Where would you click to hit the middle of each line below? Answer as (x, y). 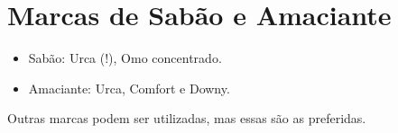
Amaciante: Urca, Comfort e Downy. (129, 88)
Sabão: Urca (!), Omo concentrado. (125, 58)
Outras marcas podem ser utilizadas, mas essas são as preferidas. (187, 118)
